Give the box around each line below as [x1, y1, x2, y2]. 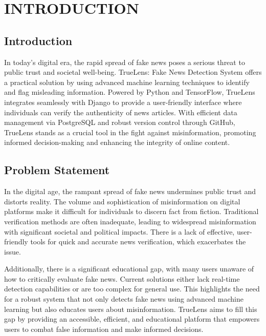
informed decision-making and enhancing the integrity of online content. [4, 137, 230, 148]
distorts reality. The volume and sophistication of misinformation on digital [4, 196, 240, 206]
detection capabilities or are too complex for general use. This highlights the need [4, 283, 260, 294]
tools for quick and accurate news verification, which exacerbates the [30, 236, 246, 247]
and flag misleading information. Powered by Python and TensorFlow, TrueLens [4, 87, 255, 97]
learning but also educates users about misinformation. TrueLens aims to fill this [4, 303, 257, 314]
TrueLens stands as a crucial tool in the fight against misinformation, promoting [4, 127, 256, 137]
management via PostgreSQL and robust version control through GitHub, [4, 117, 235, 128]
